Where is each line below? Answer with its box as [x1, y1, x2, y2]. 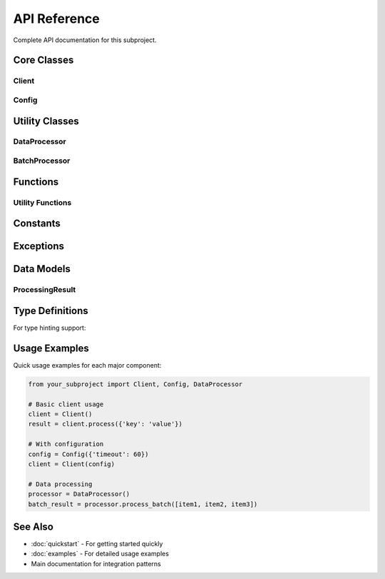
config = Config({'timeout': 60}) [28, 450, 149, 458]
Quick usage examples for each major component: [13, 361, 162, 369]
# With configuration [28, 440, 104, 448]
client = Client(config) [28, 460, 115, 468]
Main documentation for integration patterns [31, 559, 161, 568]
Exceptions [13, 240, 64, 253]
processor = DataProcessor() [28, 490, 130, 498]
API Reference [13, 11, 100, 26]
